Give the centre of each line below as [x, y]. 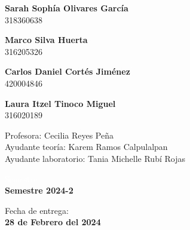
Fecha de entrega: [37, 210]
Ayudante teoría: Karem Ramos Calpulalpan [86, 147]
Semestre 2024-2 [39, 190]
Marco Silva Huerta [46, 40]
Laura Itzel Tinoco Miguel [60, 103]
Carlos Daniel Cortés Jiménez [68, 71]
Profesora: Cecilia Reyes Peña [59, 135]
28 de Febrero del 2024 [53, 222]
